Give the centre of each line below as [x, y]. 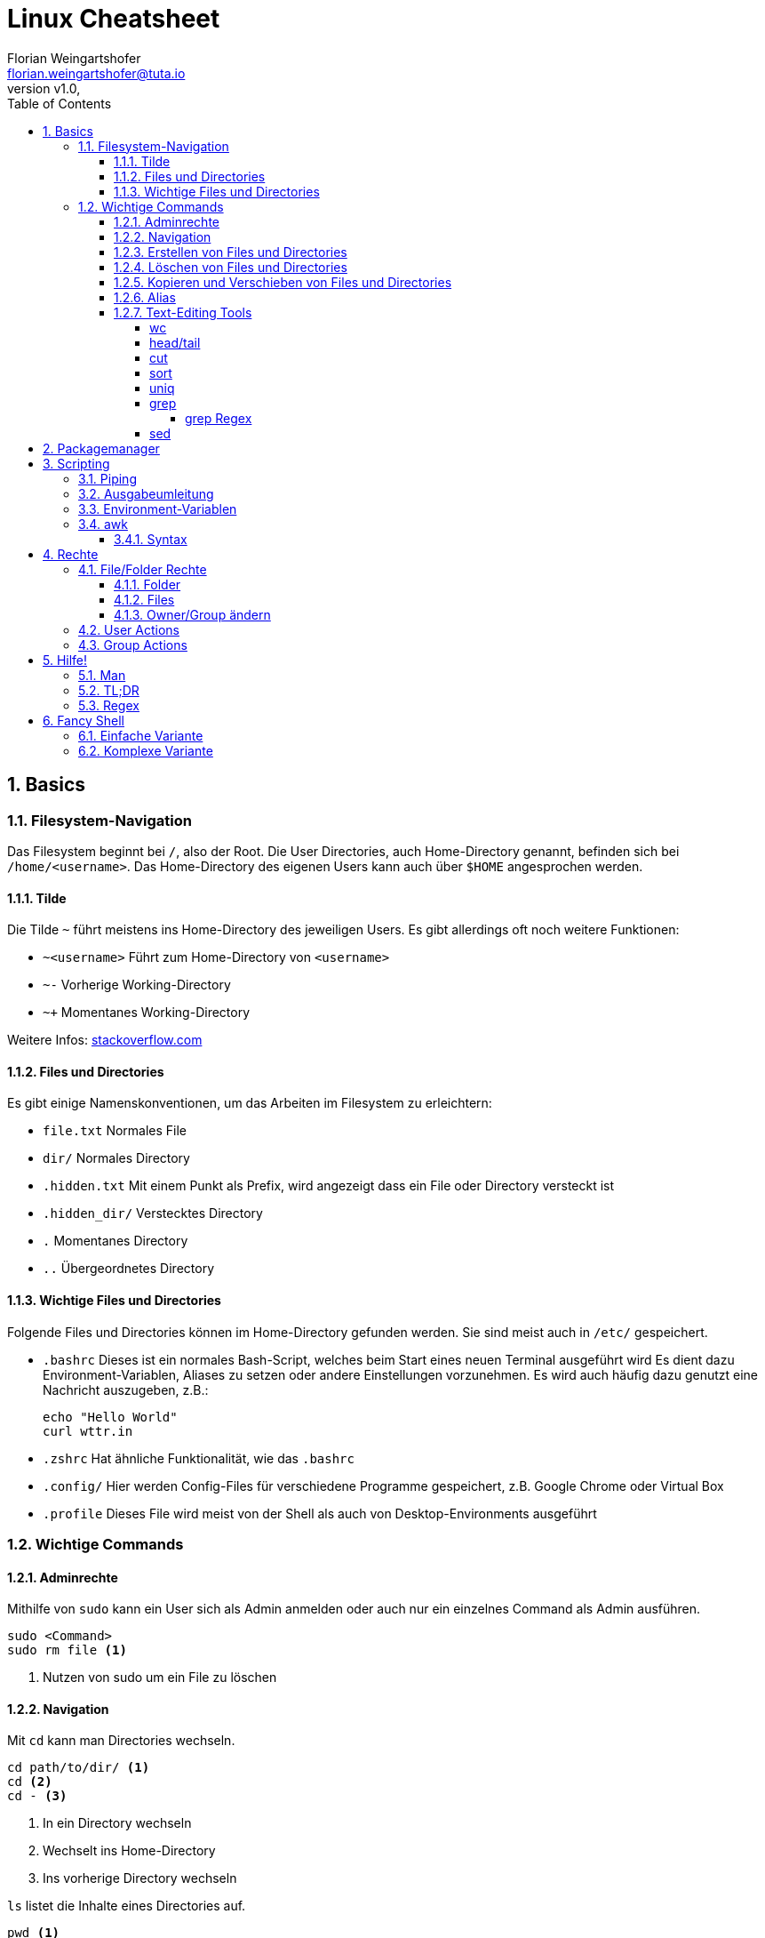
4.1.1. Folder [147, 584]
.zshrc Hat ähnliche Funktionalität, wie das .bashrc [199, 1458]
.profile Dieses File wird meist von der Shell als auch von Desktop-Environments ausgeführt [320, 1513]
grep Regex [219, 418]
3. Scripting [76, 463]
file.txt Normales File [115, 1131]
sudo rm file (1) [67, 1650]
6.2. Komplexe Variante [146, 750]
